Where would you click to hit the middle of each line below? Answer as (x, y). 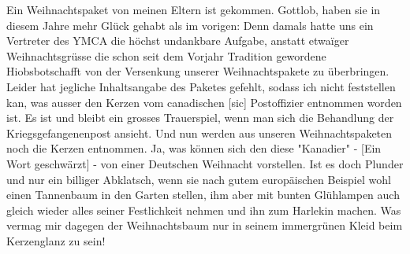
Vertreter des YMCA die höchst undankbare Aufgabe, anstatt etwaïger (178, 40)
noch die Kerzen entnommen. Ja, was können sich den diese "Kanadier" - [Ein (194, 148)
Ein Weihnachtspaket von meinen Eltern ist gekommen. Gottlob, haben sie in (194, 9)
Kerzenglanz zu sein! (56, 240)
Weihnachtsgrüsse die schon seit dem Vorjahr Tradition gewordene (166, 55)
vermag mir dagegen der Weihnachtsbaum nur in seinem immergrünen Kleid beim (205, 225)
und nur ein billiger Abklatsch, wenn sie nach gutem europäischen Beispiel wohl (199, 179)
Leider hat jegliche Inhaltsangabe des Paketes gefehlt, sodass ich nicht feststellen (201, 86)
